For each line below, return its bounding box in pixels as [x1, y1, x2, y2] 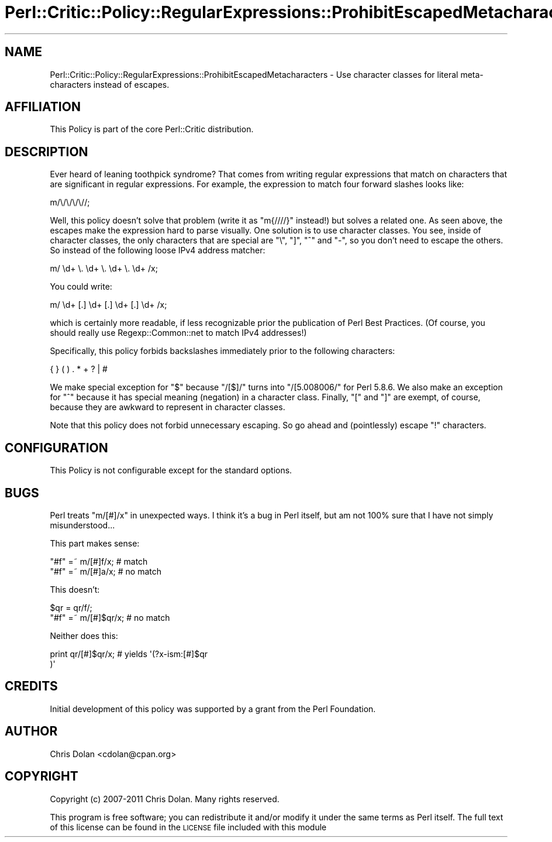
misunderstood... [50, 520, 115, 530]
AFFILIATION [5, 99, 81, 115]
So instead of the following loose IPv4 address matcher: [50, 245, 265, 256]
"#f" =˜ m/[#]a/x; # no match [50, 566, 162, 576]
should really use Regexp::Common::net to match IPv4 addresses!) [50, 328, 307, 338]
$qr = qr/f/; [50, 602, 92, 613]
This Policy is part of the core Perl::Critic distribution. [50, 124, 254, 135]
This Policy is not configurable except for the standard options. [50, 465, 292, 476]
